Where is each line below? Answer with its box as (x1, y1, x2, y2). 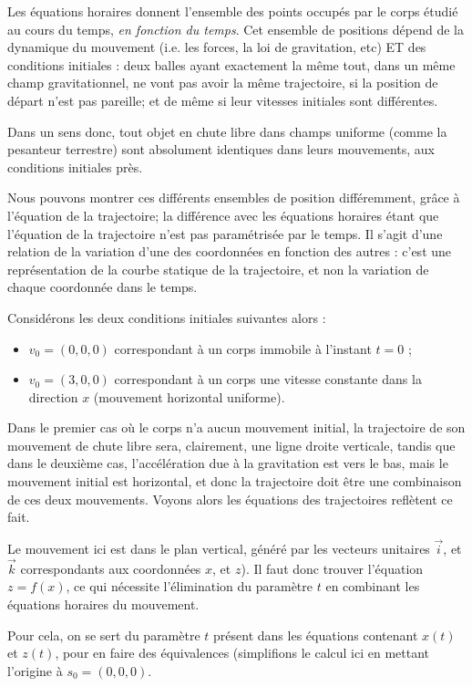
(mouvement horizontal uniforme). (93, 387, 285, 406)
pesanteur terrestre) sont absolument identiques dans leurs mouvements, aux (7, 140, 436, 159)
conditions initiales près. (7, 157, 143, 176)
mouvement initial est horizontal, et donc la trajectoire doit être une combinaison (7, 472, 462, 491)
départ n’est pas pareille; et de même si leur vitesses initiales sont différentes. (7, 90, 438, 109)
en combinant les (325, 577, 420, 596)
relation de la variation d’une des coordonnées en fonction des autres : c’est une (7, 242, 452, 261)
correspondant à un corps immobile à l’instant (114, 338, 372, 358)
